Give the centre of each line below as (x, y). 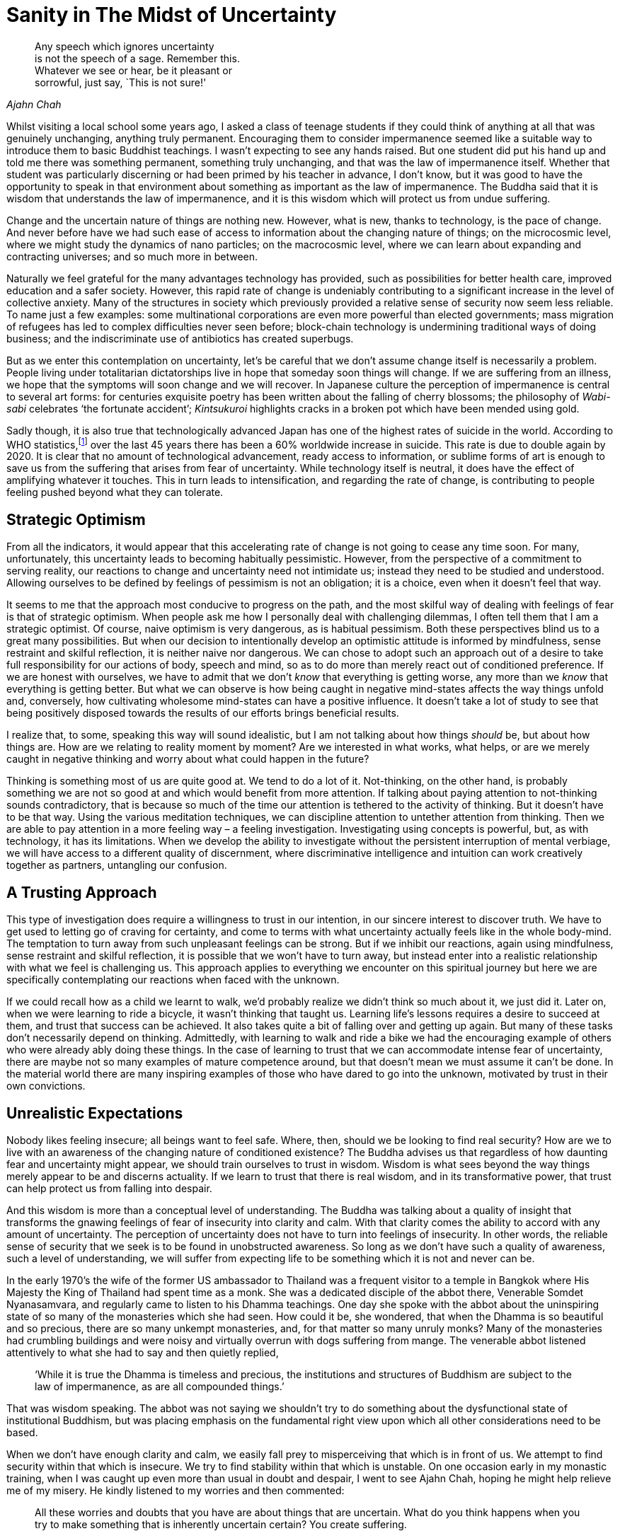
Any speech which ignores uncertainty (125, 46)
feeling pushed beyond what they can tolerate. (115, 492)
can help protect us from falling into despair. (109, 1188)
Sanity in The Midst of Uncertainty (172, 15)
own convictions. (46, 1086)
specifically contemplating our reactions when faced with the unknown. (173, 980)
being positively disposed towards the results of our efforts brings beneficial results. (203, 713)
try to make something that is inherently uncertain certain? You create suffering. (221, 1524)
